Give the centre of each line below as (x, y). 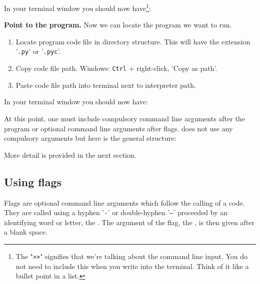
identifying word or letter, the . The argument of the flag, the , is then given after (129, 222)
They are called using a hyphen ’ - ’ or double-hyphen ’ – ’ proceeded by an (116, 212)
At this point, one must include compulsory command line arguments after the (124, 118)
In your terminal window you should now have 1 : (77, 7)
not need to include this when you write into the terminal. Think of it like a (132, 266)
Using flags (33, 181)
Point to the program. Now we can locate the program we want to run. (118, 25)
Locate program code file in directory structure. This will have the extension (133, 41)
